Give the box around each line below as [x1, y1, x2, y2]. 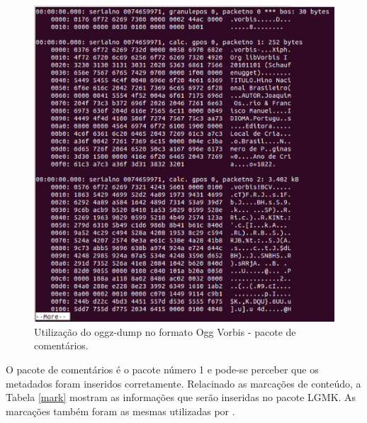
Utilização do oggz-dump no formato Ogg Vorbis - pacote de [34, 324, 296, 339]
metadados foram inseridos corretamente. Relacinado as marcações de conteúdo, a [6, 376, 361, 390]
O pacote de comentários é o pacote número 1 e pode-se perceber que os [6, 362, 319, 376]
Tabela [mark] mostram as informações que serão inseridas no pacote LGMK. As [6, 390, 356, 405]
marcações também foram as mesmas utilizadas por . [6, 403, 235, 418]
